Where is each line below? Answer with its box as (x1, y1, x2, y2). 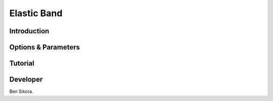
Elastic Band (9, 8, 63, 19)
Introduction (9, 27, 50, 35)
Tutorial (9, 59, 35, 68)
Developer (9, 75, 43, 84)
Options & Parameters (9, 43, 80, 52)
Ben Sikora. (9, 88, 33, 94)
